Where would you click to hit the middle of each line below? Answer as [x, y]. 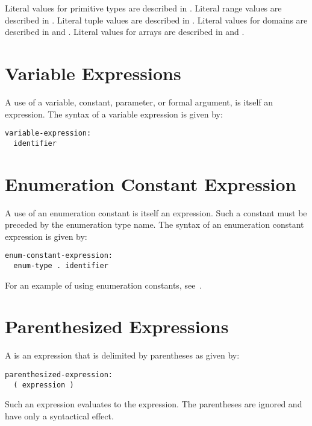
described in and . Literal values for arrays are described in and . [125, 32]
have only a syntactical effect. [59, 415]
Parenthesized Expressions [117, 326]
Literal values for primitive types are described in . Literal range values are [143, 8]
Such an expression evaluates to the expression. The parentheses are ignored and [154, 404]
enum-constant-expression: [59, 256]
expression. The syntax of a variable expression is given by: [114, 114]
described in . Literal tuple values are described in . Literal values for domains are [156, 20]
